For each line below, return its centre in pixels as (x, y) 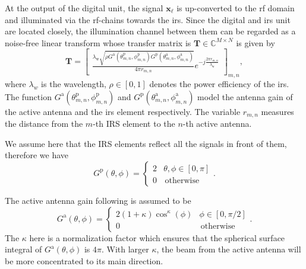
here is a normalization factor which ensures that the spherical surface (157, 237)
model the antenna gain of (245, 96)
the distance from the (44, 124)
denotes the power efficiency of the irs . (219, 84)
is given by (255, 42)
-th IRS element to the (134, 124)
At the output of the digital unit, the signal (84, 8)
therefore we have (37, 155)
